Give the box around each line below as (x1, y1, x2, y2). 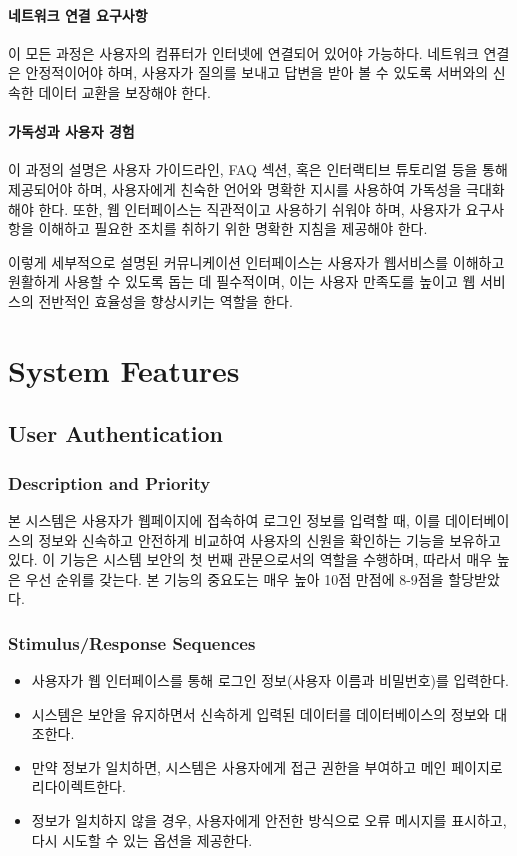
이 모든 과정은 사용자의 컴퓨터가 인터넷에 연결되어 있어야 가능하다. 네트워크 (8, 42, 479, 63)
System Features (8, 349, 240, 390)
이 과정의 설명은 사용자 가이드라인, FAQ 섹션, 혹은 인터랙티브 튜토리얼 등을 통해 (8, 159, 508, 180)
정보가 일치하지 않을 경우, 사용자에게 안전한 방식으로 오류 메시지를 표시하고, (31, 810, 507, 831)
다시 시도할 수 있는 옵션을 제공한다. (31, 829, 253, 850)
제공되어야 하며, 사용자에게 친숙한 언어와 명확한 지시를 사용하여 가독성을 (8, 178, 462, 199)
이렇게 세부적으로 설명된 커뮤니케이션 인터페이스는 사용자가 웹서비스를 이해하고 (8, 251, 505, 272)
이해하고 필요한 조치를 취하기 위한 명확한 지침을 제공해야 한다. (38, 218, 428, 239)
